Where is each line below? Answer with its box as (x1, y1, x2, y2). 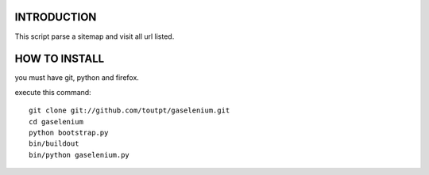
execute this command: (14, 87, 91, 97)
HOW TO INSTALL (14, 52, 105, 66)
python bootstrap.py (29, 127, 109, 137)
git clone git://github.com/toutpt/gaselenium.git (29, 106, 230, 115)
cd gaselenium (29, 117, 83, 126)
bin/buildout (29, 139, 79, 148)
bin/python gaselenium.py (29, 150, 130, 159)
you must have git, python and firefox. (14, 73, 139, 82)
